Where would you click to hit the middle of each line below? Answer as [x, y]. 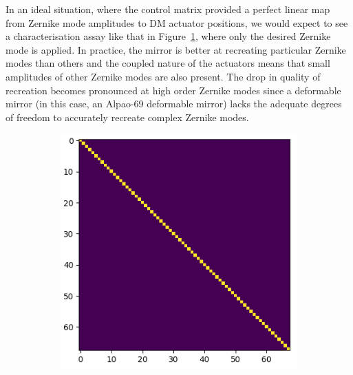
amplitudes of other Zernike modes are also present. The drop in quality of [163, 76]
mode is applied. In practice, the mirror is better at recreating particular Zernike [176, 49]
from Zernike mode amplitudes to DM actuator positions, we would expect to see [177, 22]
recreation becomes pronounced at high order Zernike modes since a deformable [173, 90]
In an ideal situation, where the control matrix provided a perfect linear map [168, 9]
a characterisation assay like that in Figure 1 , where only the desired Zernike [168, 36]
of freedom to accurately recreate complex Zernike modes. [127, 117]
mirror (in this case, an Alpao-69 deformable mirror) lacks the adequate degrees [174, 104]
